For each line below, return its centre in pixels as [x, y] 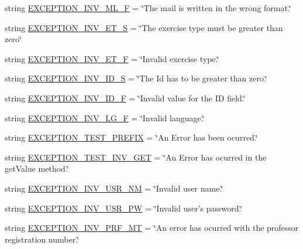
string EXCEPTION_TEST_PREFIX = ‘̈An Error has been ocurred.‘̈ [131, 137]
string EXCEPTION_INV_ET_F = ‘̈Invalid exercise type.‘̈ [112, 58]
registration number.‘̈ [42, 239]
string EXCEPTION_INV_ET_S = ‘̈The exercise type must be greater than [144, 27]
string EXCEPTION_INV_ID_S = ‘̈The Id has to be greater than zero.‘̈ [136, 78]
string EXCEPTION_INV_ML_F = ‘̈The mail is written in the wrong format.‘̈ [148, 8]
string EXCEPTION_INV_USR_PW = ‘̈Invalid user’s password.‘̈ [124, 208]
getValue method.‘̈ [37, 168]
